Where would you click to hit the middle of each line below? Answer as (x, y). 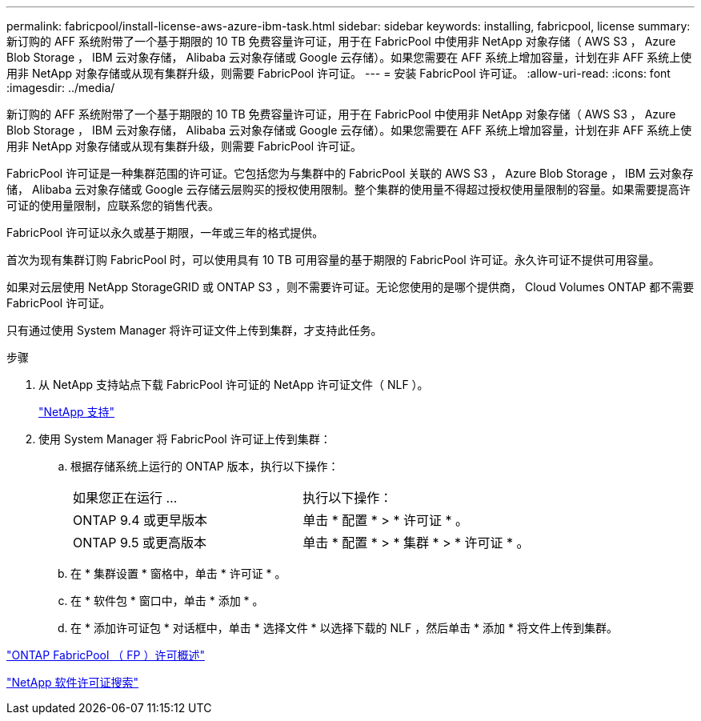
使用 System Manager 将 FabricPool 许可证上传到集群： (185, 439)
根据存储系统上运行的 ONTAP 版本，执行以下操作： (205, 466)
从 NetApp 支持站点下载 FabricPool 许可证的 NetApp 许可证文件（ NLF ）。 (234, 385)
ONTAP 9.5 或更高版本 (140, 543)
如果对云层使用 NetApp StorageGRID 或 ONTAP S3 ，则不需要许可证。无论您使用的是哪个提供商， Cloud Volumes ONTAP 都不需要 (350, 287)
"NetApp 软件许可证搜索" (73, 682)
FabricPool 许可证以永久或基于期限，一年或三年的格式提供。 (165, 232)
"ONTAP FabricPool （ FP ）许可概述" (106, 655)
